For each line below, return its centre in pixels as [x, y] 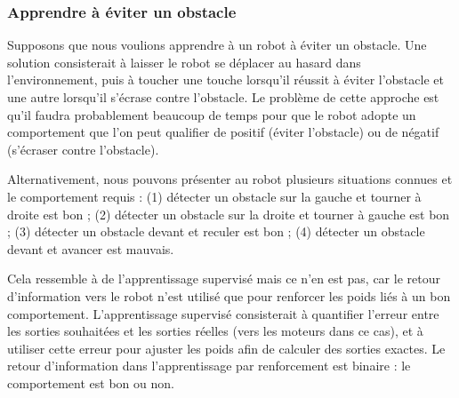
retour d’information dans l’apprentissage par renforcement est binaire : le [209, 366]
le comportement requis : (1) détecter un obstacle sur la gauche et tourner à [214, 196]
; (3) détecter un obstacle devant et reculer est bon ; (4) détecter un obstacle [216, 231]
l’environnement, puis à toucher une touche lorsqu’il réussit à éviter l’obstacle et [225, 80]
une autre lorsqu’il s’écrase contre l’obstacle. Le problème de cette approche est [223, 97]
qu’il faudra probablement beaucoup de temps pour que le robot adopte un [212, 114]
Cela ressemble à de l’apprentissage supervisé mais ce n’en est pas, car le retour [224, 279]
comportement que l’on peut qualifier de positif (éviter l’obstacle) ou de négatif [223, 132]
